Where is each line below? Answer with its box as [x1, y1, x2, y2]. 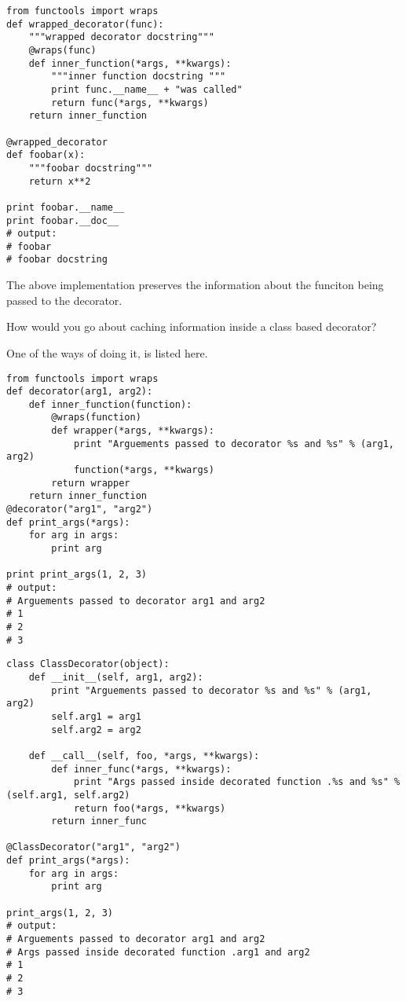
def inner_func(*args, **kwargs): [51, 763, 232, 775]
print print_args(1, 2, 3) [6, 569, 147, 581]
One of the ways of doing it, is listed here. [6, 344, 208, 361]
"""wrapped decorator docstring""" [28, 31, 214, 43]
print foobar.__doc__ [6, 214, 119, 226]
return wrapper [51, 477, 130, 489]
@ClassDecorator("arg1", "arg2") [6, 841, 181, 853]
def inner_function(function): [28, 398, 192, 410]
